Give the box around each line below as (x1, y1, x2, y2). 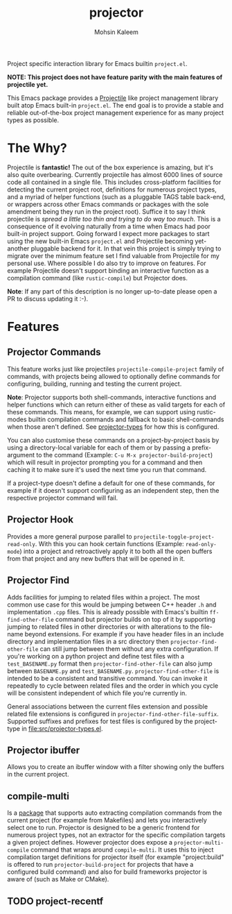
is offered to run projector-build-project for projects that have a (7, 861, 194, 869)
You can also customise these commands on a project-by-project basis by (7, 436, 220, 444)
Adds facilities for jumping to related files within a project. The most (7, 593, 200, 601)
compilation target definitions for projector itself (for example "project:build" (7, 853, 224, 861)
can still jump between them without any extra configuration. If (39, 644, 219, 653)
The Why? (7, 140, 67, 156)
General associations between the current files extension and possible (7, 702, 208, 711)
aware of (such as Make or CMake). (7, 875, 109, 883)
